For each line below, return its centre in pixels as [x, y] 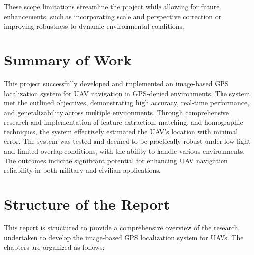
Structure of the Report [87, 204]
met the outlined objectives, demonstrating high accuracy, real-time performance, [127, 103]
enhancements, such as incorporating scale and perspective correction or [113, 16]
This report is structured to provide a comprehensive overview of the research [121, 227]
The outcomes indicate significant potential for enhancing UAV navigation [116, 160]
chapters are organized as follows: [54, 247]
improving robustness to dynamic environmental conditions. [94, 26]
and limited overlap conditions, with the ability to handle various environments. [125, 151]
